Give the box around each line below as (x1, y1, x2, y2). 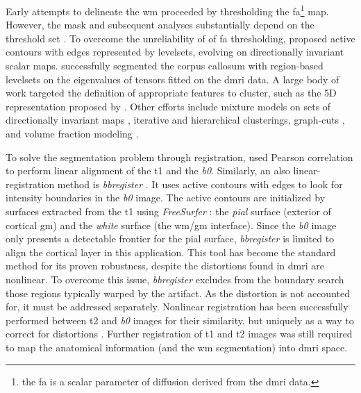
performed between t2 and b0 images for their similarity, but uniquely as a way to (6, 312, 354, 327)
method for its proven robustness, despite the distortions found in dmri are (6, 258, 324, 273)
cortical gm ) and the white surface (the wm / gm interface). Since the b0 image (6, 217, 337, 232)
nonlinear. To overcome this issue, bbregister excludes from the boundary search (6, 271, 344, 286)
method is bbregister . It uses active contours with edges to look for (57, 176, 343, 191)
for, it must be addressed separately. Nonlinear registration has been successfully (6, 299, 349, 314)
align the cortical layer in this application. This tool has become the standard (6, 244, 336, 259)
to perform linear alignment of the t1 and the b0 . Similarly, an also (6, 163, 290, 178)
